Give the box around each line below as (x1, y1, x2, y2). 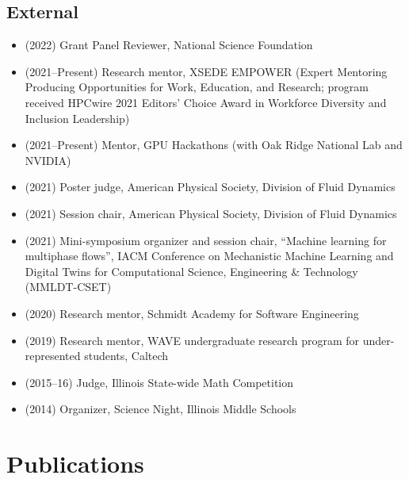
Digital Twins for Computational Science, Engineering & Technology (25, 262, 358, 279)
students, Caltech (84, 347, 169, 364)
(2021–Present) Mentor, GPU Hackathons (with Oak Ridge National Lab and (25, 136, 403, 153)
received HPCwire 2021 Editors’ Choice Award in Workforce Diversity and (25, 94, 387, 110)
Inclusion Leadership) (25, 109, 130, 126)
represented (25, 347, 81, 364)
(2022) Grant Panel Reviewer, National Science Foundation (25, 36, 313, 53)
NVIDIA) (25, 151, 71, 168)
